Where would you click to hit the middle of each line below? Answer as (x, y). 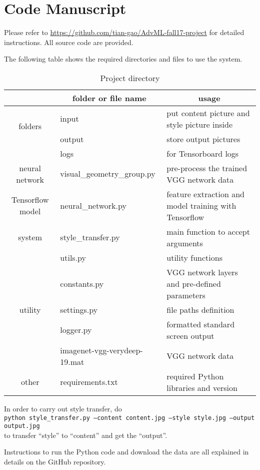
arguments (185, 243)
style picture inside (200, 124)
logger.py (76, 330)
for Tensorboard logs (203, 153)
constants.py (82, 283)
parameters (186, 295)
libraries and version (202, 387)
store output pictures (203, 139)
